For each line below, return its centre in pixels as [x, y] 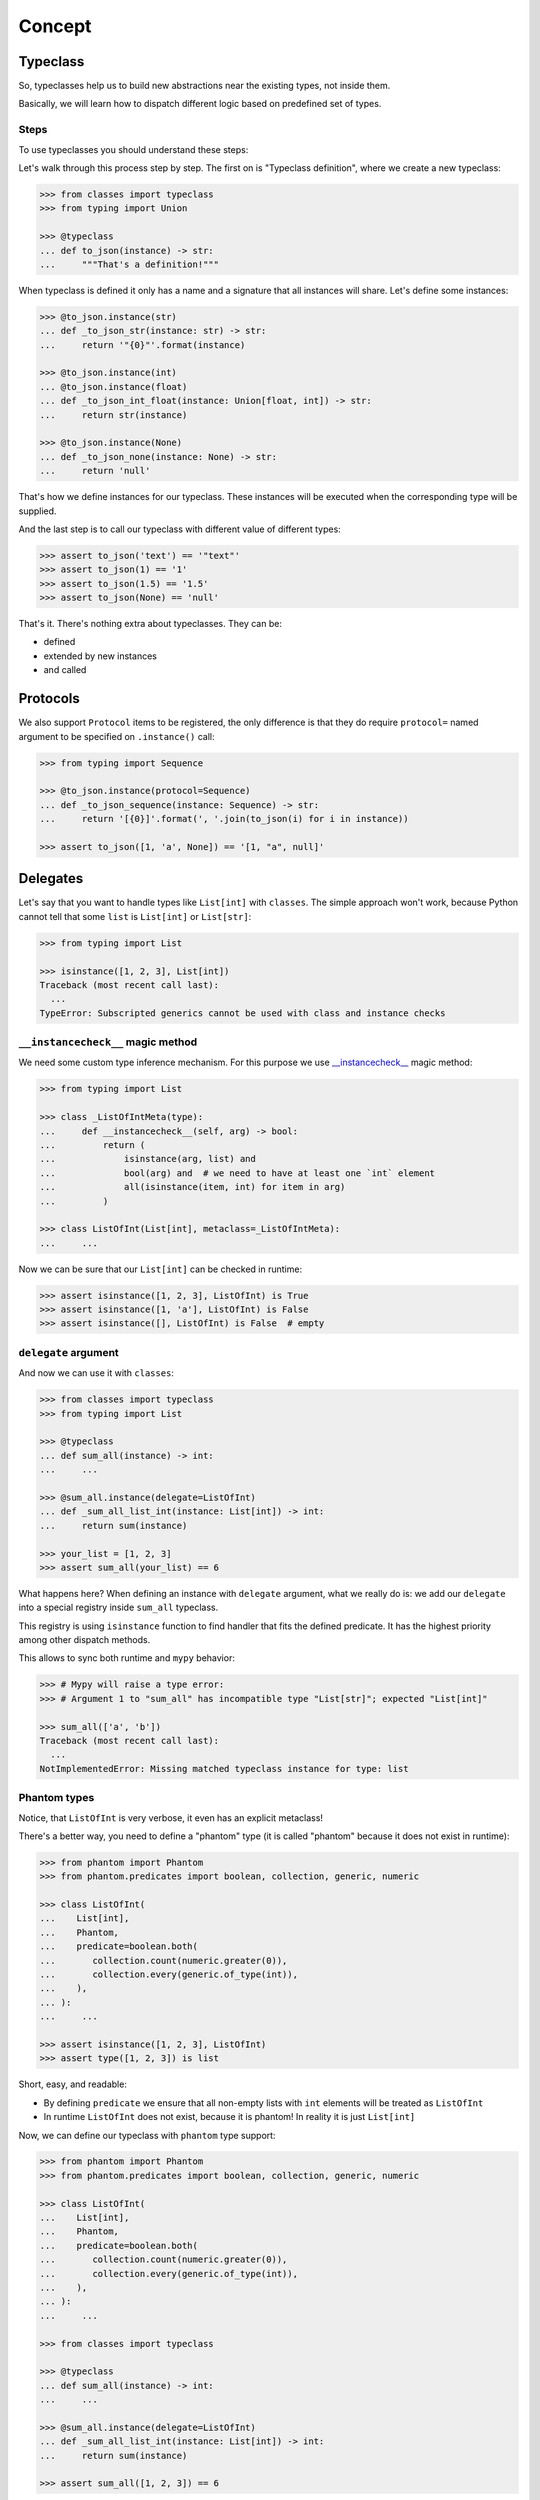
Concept [55, 26]
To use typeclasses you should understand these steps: [133, 149]
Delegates [51, 878]
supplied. [37, 511]
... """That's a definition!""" [129, 264]
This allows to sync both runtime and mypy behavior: [126, 1658]
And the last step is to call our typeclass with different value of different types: [180, 529]
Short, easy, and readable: [72, 2084]
